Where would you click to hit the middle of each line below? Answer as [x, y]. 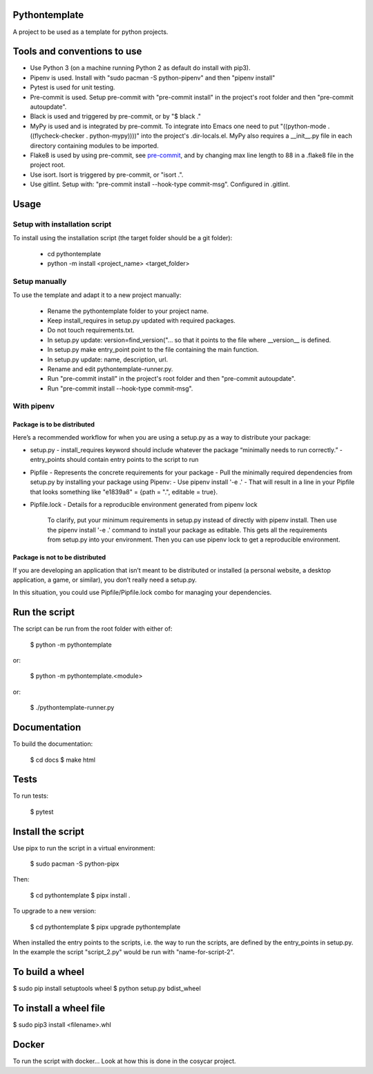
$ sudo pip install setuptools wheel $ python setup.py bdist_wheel [107, 988]
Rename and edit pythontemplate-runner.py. [110, 369]
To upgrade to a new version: [55, 911]
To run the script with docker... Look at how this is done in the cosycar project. [124, 1061]
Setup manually [40, 281]
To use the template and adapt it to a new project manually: [97, 295]
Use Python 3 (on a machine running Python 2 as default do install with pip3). [141, 68]
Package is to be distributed [54, 424]
